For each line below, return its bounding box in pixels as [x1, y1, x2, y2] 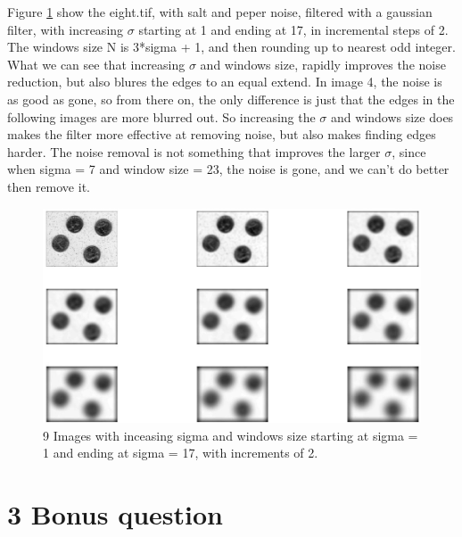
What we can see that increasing [7, 54, 186, 73]
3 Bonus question [7, 495, 223, 532]
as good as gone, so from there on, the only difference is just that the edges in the [7, 89, 455, 108]
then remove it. [7, 177, 90, 195]
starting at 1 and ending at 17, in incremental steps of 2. [138, 20, 449, 38]
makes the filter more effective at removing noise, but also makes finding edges [7, 125, 436, 144]
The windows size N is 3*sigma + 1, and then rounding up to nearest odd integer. [7, 37, 456, 56]
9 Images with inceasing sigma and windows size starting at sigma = [43, 425, 418, 444]
